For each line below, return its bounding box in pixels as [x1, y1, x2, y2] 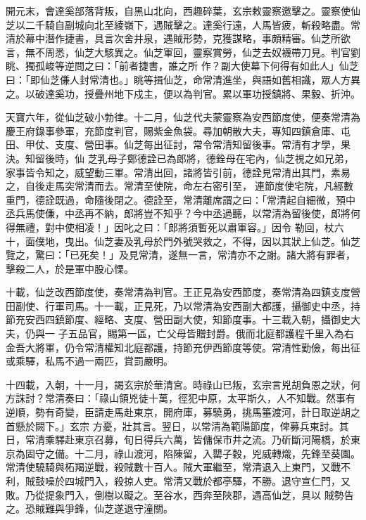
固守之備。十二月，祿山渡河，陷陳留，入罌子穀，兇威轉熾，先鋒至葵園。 [25, 446, 360, 460]
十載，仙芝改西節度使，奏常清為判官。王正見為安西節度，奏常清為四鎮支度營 [6, 285, 360, 299]
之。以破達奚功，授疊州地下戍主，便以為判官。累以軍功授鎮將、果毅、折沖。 [6, 86, 360, 100]
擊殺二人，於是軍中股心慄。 [6, 261, 134, 275]
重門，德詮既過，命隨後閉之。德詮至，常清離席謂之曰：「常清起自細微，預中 [6, 192, 355, 207]
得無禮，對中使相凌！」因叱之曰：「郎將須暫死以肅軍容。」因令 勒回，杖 [6, 219, 334, 234]
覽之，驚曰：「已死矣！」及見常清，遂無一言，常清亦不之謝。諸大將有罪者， [6, 247, 355, 262]
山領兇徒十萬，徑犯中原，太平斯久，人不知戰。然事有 [108, 391, 355, 405]
